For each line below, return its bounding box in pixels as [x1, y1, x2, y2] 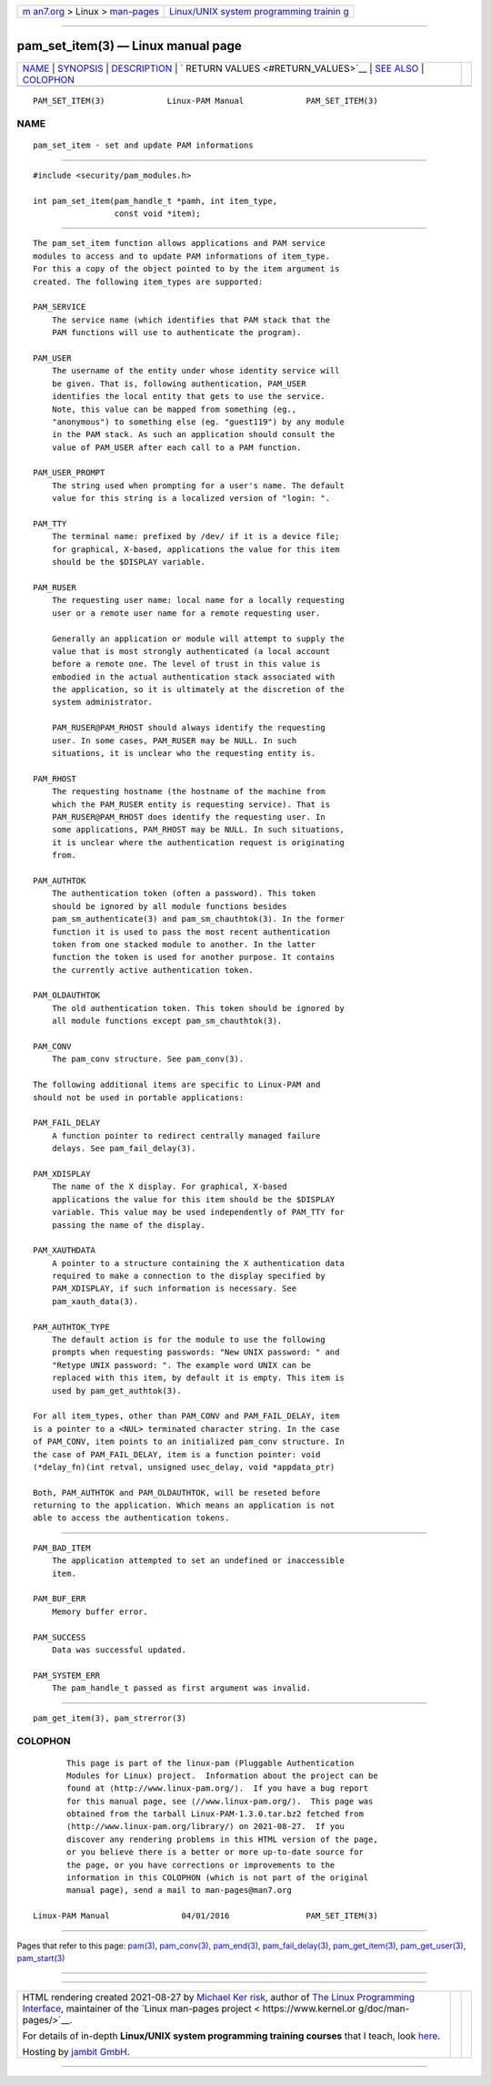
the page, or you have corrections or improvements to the [66, 1859, 336, 1870]
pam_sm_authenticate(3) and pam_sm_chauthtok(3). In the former [51, 914, 345, 925]
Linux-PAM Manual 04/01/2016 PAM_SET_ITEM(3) [33, 1911, 378, 1921]
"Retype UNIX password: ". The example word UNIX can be [51, 1360, 311, 1370]
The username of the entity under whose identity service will [51, 365, 340, 376]
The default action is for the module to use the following [51, 1334, 326, 1345]
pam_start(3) [16, 1952, 65, 1963]
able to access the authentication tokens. [33, 1513, 230, 1523]
